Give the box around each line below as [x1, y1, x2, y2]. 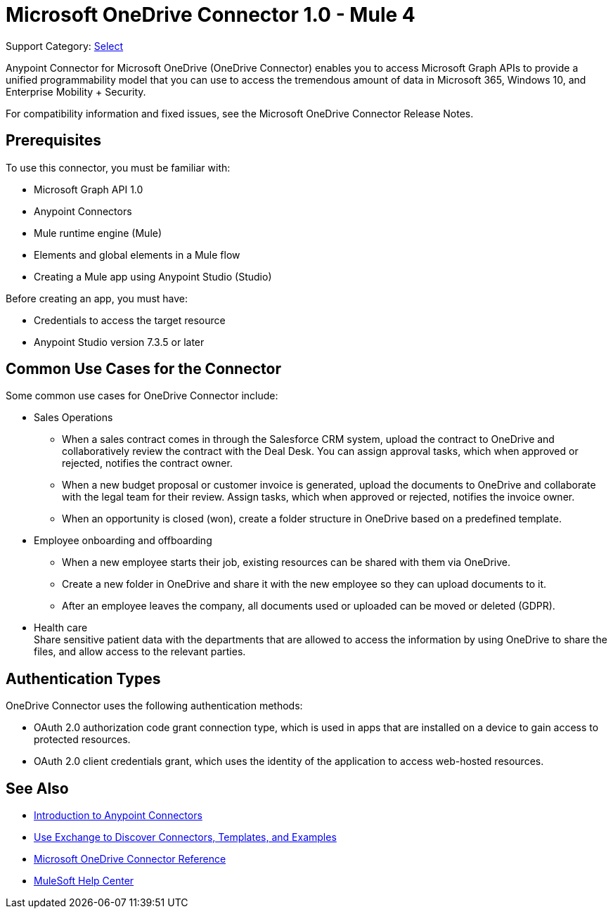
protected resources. [34, 733, 131, 746]
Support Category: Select [6, 39, 124, 52]
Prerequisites [6, 131, 101, 150]
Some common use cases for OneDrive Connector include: [6, 390, 278, 402]
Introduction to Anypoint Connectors [34, 809, 202, 822]
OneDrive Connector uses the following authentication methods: [6, 700, 303, 712]
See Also [6, 779, 69, 797]
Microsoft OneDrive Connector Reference [34, 853, 226, 865]
